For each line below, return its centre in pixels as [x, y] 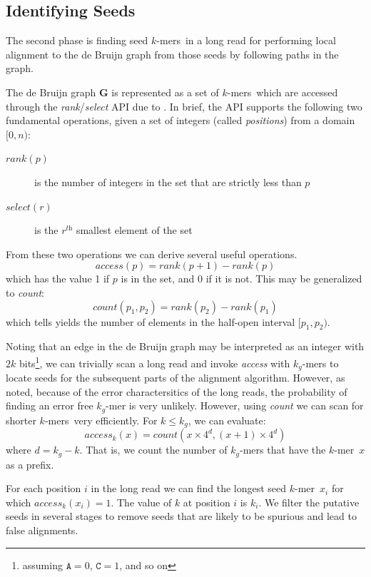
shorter [21, 420]
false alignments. [42, 530]
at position [207, 502]
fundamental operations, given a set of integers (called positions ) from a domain [181, 120]
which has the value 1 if [58, 279]
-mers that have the [283, 450]
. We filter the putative [309, 502]
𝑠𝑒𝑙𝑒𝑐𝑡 [18, 207]
